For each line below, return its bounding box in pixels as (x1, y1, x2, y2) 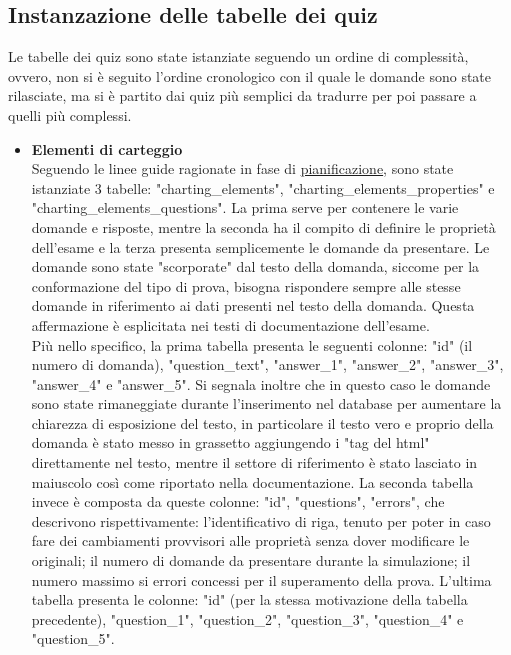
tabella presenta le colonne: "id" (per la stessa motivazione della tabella (31, 589, 468, 610)
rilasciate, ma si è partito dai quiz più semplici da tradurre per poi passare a (8, 85, 477, 106)
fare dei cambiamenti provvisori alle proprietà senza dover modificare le (31, 530, 470, 551)
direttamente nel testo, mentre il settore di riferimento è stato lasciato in (31, 452, 478, 473)
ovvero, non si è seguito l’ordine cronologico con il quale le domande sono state (8, 65, 492, 86)
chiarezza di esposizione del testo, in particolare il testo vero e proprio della (31, 412, 494, 433)
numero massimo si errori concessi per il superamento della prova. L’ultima (31, 569, 492, 590)
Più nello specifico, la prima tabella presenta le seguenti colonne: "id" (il (31, 334, 473, 355)
